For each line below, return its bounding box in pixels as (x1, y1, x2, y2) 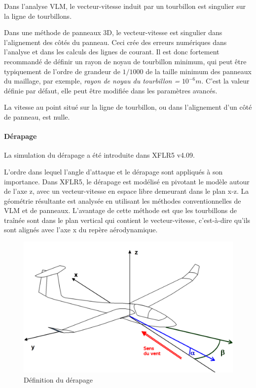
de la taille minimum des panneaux (146, 66, 252, 76)
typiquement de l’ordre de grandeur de (4, 66, 120, 76)
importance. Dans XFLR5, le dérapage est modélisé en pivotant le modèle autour (4, 176, 250, 186)
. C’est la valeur (201, 76, 250, 86)
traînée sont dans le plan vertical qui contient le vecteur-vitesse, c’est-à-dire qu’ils (4, 215, 251, 225)
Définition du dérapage (24, 374, 93, 385)
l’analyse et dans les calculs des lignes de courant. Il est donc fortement (4, 46, 219, 57)
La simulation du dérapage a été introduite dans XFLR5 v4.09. (4, 150, 195, 160)
